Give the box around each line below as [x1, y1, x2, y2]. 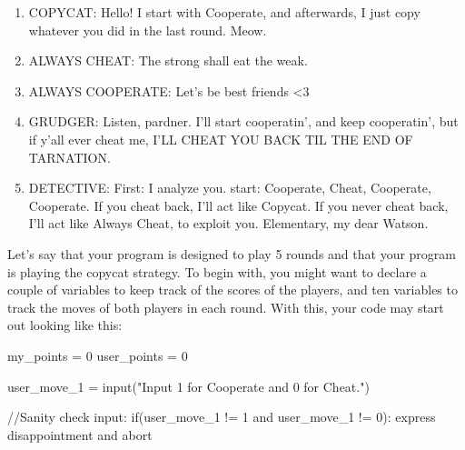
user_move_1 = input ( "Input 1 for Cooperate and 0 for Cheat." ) [7, 376, 370, 395]
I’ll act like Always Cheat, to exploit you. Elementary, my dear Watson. [28, 214, 429, 233]
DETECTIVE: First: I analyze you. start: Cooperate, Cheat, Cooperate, [28, 178, 431, 197]
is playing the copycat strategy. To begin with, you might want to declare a [7, 262, 427, 281]
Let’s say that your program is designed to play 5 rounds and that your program [7, 244, 456, 263]
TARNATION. [28, 147, 111, 166]
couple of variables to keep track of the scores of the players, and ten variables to [7, 280, 458, 299]
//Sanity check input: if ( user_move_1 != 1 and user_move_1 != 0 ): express [7, 407, 436, 426]
